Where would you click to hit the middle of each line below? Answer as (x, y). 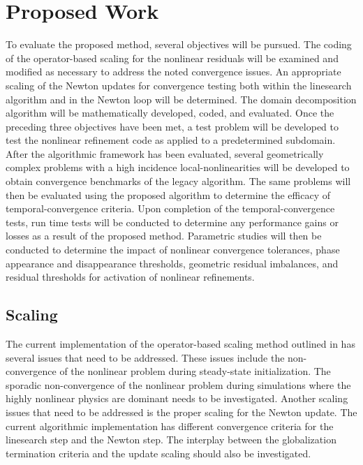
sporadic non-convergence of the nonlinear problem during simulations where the (178, 384)
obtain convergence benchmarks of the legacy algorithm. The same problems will (178, 181)
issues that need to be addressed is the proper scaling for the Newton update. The (181, 412)
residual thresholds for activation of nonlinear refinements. (130, 277)
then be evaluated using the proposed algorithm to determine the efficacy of (168, 194)
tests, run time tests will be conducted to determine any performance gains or (172, 222)
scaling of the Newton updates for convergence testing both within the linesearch (179, 85)
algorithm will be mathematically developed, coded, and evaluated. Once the (170, 113)
